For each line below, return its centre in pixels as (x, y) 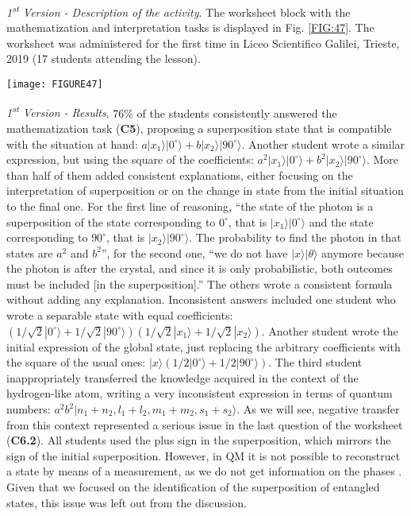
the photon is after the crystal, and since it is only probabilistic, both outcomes (200, 268)
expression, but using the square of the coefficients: (130, 159)
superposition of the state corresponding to (111, 221)
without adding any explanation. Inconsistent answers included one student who (201, 299)
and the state (341, 221)
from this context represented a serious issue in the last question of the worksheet (205, 424)
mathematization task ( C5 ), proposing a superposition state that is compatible (199, 128)
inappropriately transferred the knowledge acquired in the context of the (182, 377)
